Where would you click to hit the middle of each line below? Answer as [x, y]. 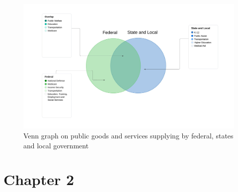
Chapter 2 [39, 179]
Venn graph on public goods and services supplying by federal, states [128, 135]
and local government [56, 145]
